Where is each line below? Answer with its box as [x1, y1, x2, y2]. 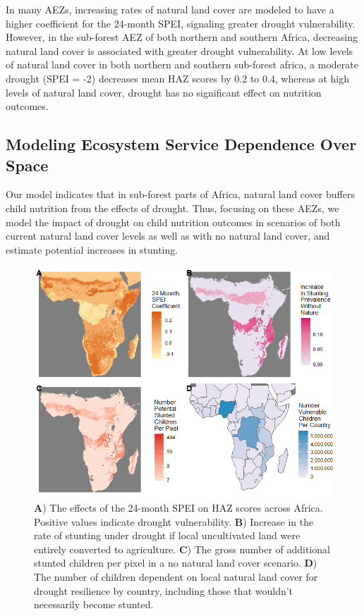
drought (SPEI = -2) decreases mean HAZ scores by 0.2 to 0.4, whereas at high [6, 70, 349, 85]
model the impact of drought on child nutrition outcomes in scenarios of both [6, 214, 341, 229]
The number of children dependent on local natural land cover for [34, 569, 318, 584]
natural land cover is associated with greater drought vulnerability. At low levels [6, 43, 353, 58]
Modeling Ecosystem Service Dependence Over [6, 133, 357, 155]
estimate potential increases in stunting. [6, 242, 178, 257]
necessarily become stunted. [34, 597, 154, 612]
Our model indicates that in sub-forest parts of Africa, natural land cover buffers [6, 187, 355, 202]
